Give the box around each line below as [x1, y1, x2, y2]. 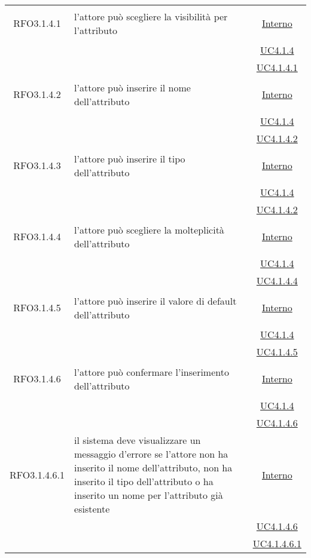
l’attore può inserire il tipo [74, 151, 185, 165]
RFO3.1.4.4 [13, 229, 61, 243]
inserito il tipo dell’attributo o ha [74, 474, 214, 488]
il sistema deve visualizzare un [74, 433, 201, 447]
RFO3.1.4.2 [13, 87, 61, 101]
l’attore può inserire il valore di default [74, 293, 237, 308]
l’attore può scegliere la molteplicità [74, 222, 224, 237]
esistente [74, 502, 110, 516]
